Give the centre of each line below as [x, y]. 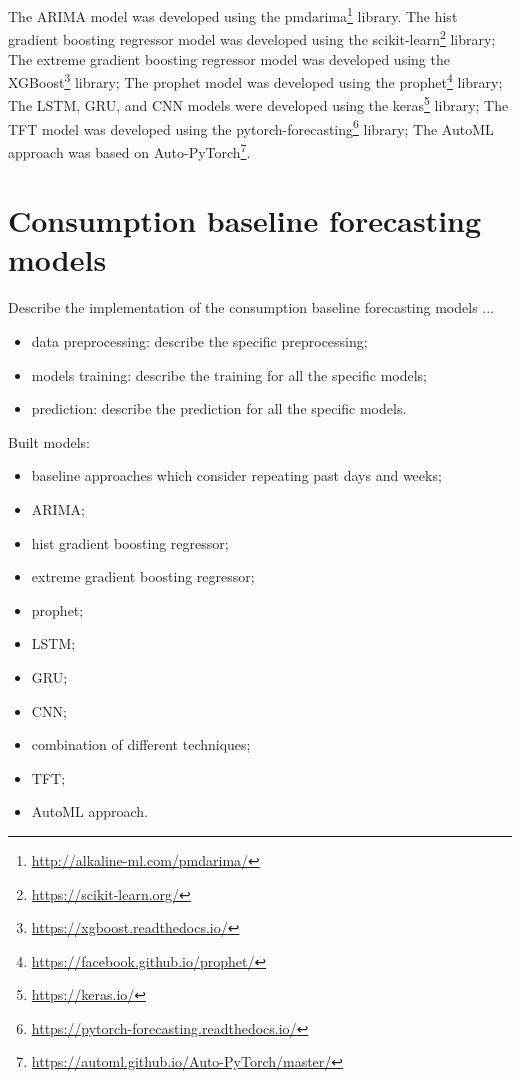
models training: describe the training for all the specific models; [229, 374]
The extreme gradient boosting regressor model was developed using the [229, 58]
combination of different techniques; [141, 744]
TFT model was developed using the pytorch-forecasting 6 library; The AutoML [251, 127]
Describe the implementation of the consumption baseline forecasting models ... [251, 307]
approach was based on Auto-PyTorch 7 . [129, 150]
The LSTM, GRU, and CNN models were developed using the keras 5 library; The [258, 103]
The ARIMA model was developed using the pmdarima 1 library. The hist [233, 14]
